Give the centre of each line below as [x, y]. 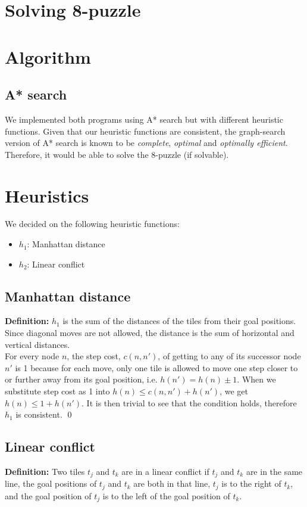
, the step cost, [94, 356]
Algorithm [48, 56]
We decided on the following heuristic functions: [92, 224]
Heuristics [47, 195]
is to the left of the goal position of [166, 495]
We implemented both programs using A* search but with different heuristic [144, 119]
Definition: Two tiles [45, 471]
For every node [32, 356]
